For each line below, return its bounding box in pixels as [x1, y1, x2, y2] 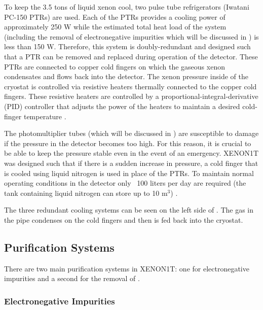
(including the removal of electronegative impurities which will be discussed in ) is [4, 31, 259, 42]
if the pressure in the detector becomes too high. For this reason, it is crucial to [4, 137, 251, 148]
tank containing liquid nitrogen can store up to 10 [4, 187, 160, 198]
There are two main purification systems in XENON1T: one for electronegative [4, 263, 249, 273]
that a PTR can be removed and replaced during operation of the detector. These [4, 51, 258, 61]
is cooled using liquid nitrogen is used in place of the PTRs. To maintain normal [4, 167, 254, 178]
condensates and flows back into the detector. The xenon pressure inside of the [4, 71, 248, 82]
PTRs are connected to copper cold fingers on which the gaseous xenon [4, 61, 225, 72]
